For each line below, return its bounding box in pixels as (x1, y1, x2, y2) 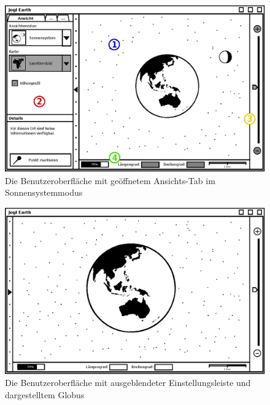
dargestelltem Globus (5, 388, 85, 401)
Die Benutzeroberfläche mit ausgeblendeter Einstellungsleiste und (5, 376, 251, 389)
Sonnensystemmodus (5, 186, 83, 199)
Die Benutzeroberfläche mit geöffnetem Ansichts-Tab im (5, 174, 215, 187)
